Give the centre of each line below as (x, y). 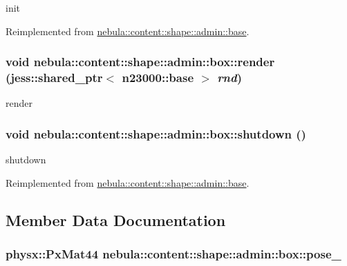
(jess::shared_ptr (54, 78)
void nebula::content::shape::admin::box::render (140, 62)
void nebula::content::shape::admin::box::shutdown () (156, 133)
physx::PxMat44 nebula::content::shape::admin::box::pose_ (173, 254)
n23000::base (158, 78)
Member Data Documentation (116, 219)
